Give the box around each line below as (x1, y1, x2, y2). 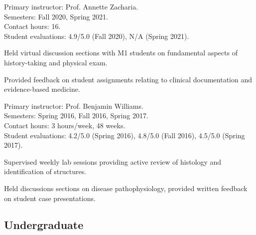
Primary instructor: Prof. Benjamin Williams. (4, 100, 143, 111)
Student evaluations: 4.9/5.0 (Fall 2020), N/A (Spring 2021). (4, 30, 189, 41)
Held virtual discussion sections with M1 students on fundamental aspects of (4, 47, 238, 58)
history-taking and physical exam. (4, 57, 108, 67)
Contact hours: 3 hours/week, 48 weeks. (4, 120, 126, 130)
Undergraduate (4, 217, 84, 233)
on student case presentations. (4, 193, 96, 203)
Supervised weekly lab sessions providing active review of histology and (4, 156, 222, 167)
